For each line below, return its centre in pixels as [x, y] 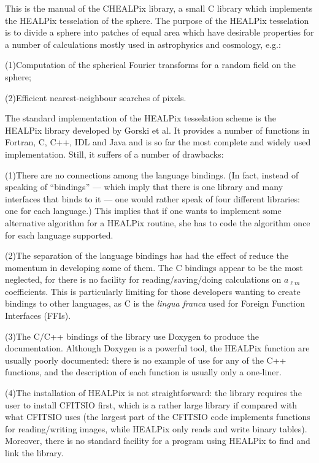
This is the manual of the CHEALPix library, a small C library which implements [159, 8]
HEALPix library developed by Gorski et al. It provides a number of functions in [157, 130]
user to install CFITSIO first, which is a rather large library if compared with [151, 404]
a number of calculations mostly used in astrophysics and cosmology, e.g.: [143, 44]
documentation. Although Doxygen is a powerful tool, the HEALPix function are [157, 348]
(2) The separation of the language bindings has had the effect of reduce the [147, 255]
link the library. [34, 453]
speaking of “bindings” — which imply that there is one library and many [144, 187]
